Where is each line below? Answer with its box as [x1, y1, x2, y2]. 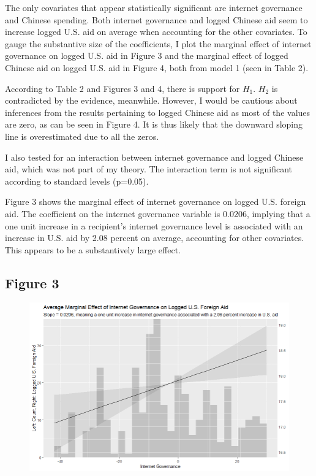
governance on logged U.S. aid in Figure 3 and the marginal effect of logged [5, 49, 288, 62]
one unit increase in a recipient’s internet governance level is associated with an [5, 219, 303, 232]
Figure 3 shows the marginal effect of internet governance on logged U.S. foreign [5, 195, 306, 208]
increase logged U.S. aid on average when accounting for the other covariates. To [5, 25, 307, 38]
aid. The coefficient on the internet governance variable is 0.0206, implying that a [5, 207, 310, 220]
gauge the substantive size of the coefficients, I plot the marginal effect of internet [5, 37, 312, 50]
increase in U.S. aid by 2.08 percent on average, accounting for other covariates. [5, 231, 304, 244]
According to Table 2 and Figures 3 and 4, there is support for [5, 82, 240, 94]
